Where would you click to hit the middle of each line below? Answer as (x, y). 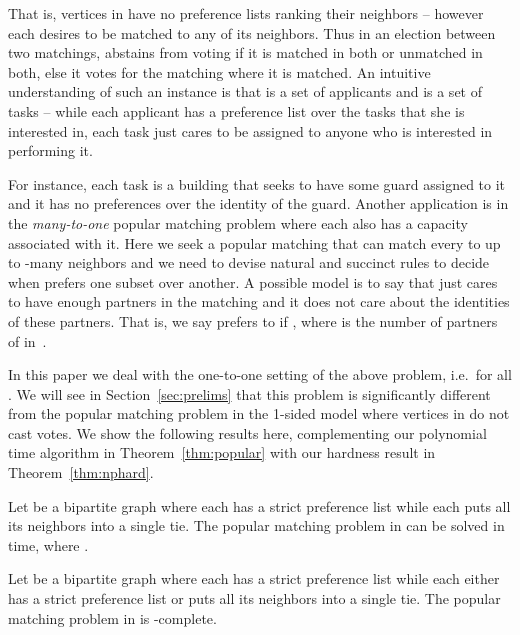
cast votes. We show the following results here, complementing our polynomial (247, 432)
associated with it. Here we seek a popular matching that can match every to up (254, 242)
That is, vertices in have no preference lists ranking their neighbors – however (246, 13)
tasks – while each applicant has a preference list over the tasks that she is (236, 110)
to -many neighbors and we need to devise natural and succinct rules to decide (249, 262)
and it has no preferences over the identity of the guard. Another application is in (258, 203)
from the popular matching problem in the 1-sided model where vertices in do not (259, 413)
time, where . (48, 544)
